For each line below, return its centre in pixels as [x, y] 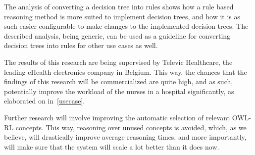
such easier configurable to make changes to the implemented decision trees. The [126, 26]
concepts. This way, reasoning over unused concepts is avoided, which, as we [131, 127]
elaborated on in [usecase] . [45, 101]
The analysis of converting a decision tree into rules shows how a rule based [119, 6]
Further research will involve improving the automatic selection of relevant [117, 117]
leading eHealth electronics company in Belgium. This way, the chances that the [126, 72]
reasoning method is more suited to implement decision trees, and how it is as [122, 16]
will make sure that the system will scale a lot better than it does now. [112, 146]
